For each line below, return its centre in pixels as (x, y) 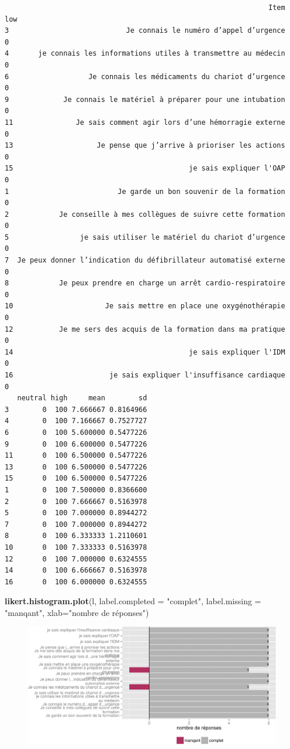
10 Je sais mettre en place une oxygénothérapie (145, 306)
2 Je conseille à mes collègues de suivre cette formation (145, 214)
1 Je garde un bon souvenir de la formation (145, 191)
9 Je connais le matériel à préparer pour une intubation (145, 99)
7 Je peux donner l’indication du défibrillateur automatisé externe (145, 261)
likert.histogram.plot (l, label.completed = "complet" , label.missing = (133, 601)
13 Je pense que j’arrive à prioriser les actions (145, 146)
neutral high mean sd (82, 398)
